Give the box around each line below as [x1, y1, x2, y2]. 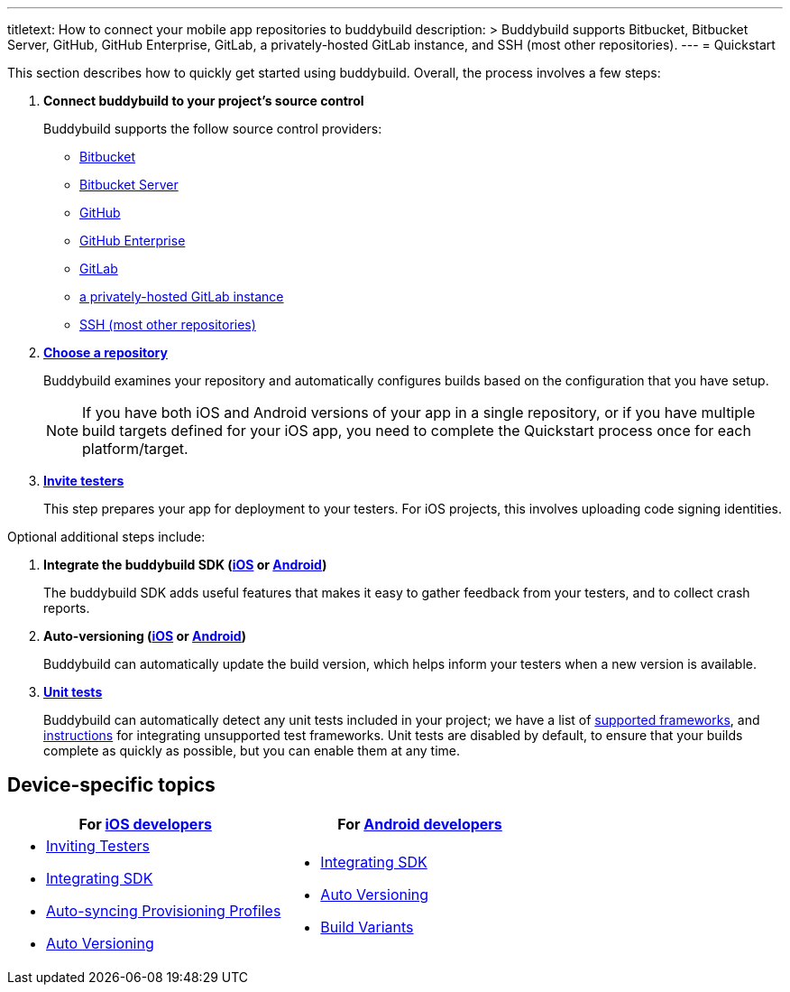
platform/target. [82, 440, 188, 458]
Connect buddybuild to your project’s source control [43, 93, 364, 108]
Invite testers [43, 473, 124, 488]
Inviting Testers [46, 836, 150, 855]
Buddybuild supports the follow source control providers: [43, 121, 382, 136]
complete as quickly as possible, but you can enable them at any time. [43, 743, 461, 758]
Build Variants [320, 917, 414, 936]
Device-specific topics [7, 774, 216, 797]
